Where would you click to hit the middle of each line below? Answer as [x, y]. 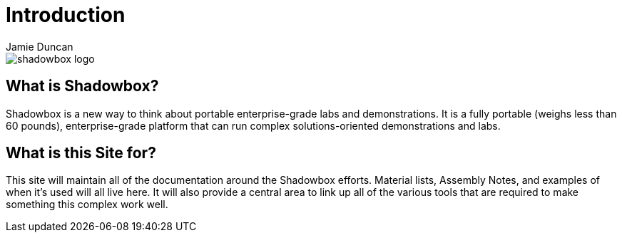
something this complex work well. [87, 205]
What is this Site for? [81, 153]
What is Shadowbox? [82, 86]
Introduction [66, 15]
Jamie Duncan [40, 46]
